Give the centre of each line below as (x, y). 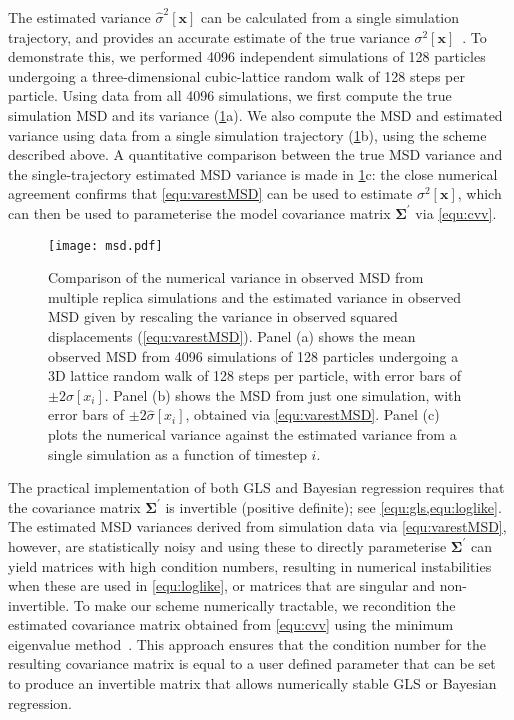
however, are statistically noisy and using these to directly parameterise (227, 545)
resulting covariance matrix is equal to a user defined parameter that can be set (252, 663)
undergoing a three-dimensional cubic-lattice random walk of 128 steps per (236, 75)
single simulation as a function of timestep (177, 453)
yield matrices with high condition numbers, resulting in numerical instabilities (250, 565)
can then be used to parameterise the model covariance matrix (199, 212)
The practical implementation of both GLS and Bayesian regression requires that (256, 487)
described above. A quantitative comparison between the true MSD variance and (255, 154)
